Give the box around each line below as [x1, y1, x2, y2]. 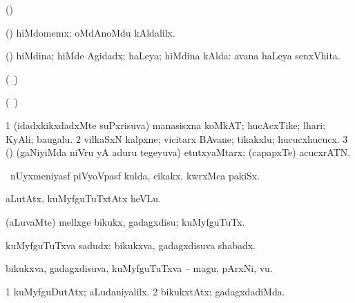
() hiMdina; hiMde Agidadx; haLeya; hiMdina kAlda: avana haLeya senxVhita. [6, 48, 340, 63]
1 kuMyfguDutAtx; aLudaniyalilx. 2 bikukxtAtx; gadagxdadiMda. [6, 284, 285, 298]
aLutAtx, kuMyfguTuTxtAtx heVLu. [6, 191, 161, 206]
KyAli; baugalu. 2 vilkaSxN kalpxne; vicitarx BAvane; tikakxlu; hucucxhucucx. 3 [6, 131, 348, 146]
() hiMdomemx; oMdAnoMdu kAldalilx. [6, 25, 175, 39]
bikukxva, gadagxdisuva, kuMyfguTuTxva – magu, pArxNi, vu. [6, 261, 273, 275]
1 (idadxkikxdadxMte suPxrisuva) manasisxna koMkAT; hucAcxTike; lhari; [6, 117, 326, 132]
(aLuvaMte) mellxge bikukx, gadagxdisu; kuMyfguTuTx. [6, 214, 245, 228]
